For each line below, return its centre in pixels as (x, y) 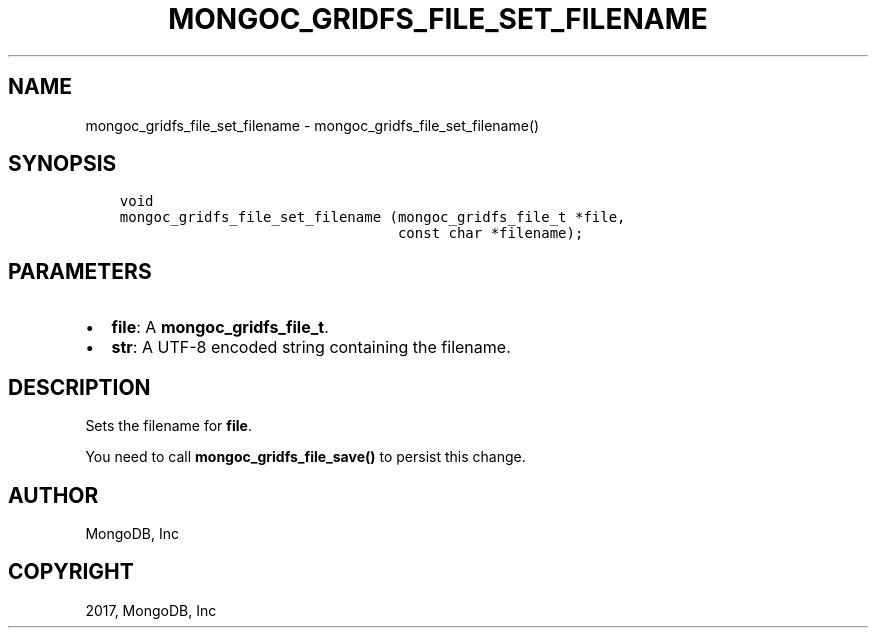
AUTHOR (53, 495)
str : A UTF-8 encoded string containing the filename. (311, 347)
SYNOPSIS (62, 164)
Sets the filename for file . (168, 426)
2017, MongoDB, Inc (151, 610)
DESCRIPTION (79, 387)
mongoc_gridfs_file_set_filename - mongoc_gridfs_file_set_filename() (312, 125)
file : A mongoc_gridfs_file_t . (220, 327)
